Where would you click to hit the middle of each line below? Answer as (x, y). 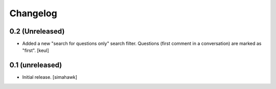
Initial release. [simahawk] (50, 77)
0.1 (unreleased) (36, 65)
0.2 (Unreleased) (37, 31)
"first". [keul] (36, 50)
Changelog (33, 13)
